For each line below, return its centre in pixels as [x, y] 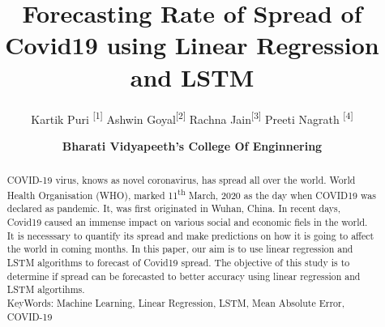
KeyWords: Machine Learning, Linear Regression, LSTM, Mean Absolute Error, [176, 303]
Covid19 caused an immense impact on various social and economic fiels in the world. [187, 222]
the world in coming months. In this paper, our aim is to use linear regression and [180, 249]
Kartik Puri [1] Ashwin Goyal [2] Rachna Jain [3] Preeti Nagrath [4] [192, 117]
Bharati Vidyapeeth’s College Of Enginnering [192, 145]
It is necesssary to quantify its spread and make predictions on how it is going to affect [190, 235]
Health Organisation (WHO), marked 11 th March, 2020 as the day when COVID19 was [191, 193]
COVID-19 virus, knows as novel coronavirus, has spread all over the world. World [181, 180]
